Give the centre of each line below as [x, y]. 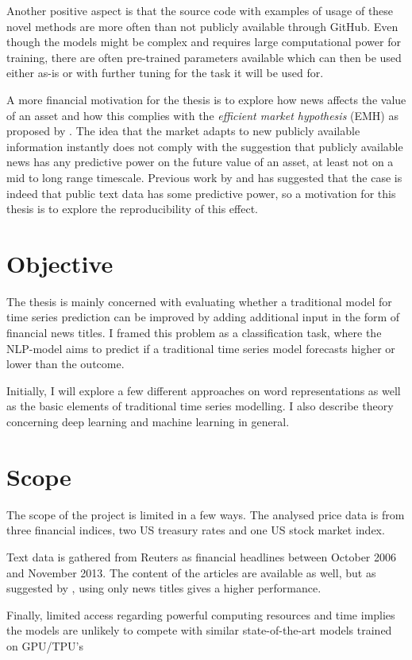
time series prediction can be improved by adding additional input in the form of [203, 317]
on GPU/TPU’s [45, 645]
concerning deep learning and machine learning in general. [148, 421]
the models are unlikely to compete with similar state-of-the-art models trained [199, 630]
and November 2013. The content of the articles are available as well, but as [191, 572]
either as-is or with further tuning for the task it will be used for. [165, 73]
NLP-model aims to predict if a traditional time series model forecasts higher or [201, 348]
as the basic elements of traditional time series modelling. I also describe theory [200, 406]
